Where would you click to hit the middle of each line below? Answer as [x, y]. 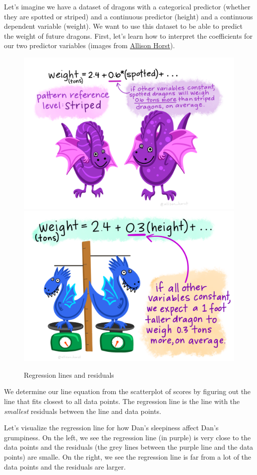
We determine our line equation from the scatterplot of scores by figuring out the [128, 391]
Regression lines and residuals [69, 374]
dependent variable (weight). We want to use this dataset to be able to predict [123, 26]
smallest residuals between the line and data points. [83, 411]
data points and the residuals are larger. [65, 466]
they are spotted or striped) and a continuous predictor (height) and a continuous [128, 16]
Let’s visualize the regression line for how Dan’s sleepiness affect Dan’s [111, 428]
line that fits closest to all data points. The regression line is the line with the [122, 401]
